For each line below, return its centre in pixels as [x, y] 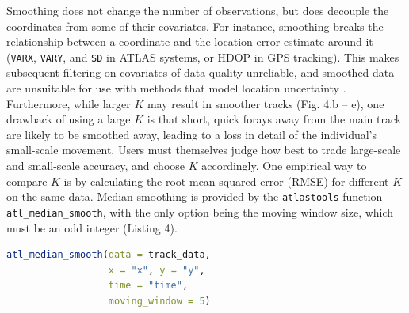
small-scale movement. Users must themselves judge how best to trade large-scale [204, 150]
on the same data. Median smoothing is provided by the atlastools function [195, 196]
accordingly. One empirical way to [284, 165]
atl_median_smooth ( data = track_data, [109, 255]
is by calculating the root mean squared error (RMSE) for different [226, 181]
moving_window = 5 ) [159, 301]
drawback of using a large [69, 119]
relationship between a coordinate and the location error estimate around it [190, 41]
